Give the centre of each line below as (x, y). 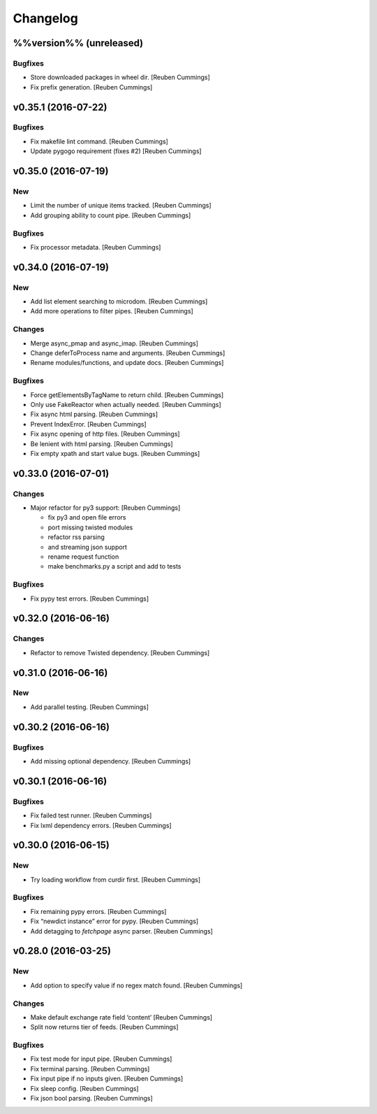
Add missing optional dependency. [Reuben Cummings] (111, 761)
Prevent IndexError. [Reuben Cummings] (88, 424)
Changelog (45, 18)
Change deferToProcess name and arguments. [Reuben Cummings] (128, 353)
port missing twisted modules (90, 527)
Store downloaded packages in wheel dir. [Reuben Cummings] (120, 78)
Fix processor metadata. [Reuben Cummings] (96, 247)
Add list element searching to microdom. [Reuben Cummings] (119, 301)
